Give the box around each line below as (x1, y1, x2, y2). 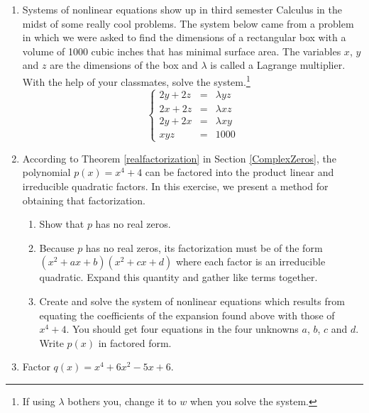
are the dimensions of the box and (50, 57, 198, 72)
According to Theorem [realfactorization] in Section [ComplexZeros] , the (22, 150, 336, 165)
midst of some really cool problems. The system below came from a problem (22, 16, 354, 31)
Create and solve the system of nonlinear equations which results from (39, 294, 345, 308)
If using (22, 393, 55, 408)
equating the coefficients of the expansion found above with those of (39, 307, 335, 322)
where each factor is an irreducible (175, 254, 326, 269)
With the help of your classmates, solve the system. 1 (22, 72, 250, 89)
